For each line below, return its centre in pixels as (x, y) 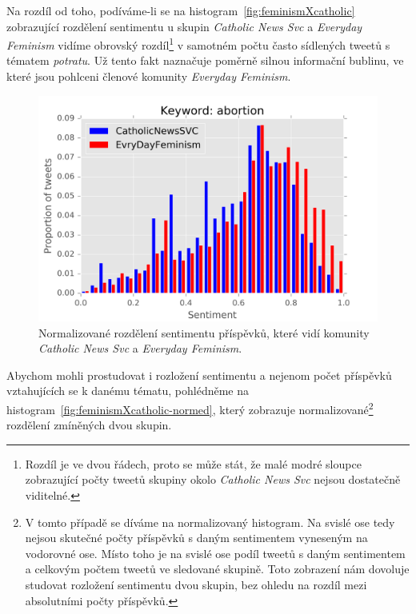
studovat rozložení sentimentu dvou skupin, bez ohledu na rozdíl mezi (196, 584)
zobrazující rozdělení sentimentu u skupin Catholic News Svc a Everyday (184, 26)
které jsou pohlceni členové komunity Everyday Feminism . (149, 76)
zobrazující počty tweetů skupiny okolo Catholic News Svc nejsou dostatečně (213, 479)
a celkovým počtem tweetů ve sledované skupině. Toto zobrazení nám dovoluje (217, 569)
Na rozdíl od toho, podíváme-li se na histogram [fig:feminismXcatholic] (181, 10)
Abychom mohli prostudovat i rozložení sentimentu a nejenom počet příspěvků (199, 375)
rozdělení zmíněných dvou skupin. (89, 425)
